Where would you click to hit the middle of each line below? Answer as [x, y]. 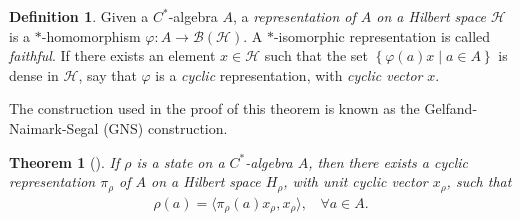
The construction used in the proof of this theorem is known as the [214, 108]
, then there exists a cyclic [388, 161]
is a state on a [180, 161]
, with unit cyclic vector [355, 181]
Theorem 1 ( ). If [64, 161]
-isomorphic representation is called [382, 35]
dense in [34, 74]
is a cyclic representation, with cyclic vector [289, 74]
